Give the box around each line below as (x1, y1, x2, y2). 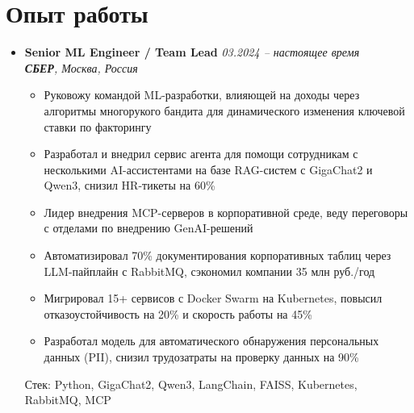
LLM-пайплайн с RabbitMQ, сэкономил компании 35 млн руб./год (44, 262, 375, 279)
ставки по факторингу (44, 118, 152, 135)
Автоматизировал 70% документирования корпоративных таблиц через (44, 247, 391, 264)
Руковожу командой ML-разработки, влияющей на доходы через (44, 86, 360, 103)
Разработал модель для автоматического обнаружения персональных (44, 332, 379, 349)
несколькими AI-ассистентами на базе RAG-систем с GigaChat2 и (44, 161, 373, 177)
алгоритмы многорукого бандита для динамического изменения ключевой (44, 102, 405, 119)
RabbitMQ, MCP (24, 391, 111, 408)
